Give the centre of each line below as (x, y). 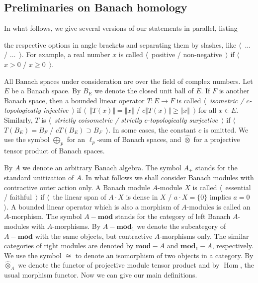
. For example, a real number (66, 54)
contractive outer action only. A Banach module (77, 187)
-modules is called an (218, 206)
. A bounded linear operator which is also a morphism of (93, 206)
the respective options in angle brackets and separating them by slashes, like (120, 44)
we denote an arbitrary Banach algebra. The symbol (102, 167)
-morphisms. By (77, 226)
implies (220, 197)
